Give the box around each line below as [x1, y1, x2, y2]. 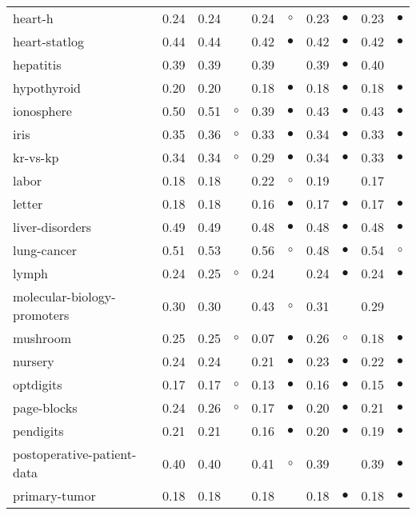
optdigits [13, 375, 62, 393]
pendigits [13, 421, 64, 440]
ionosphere [13, 102, 72, 120]
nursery [13, 352, 54, 370]
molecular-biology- [13, 287, 116, 305]
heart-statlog [13, 32, 85, 50]
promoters [13, 305, 70, 324]
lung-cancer [13, 241, 78, 259]
